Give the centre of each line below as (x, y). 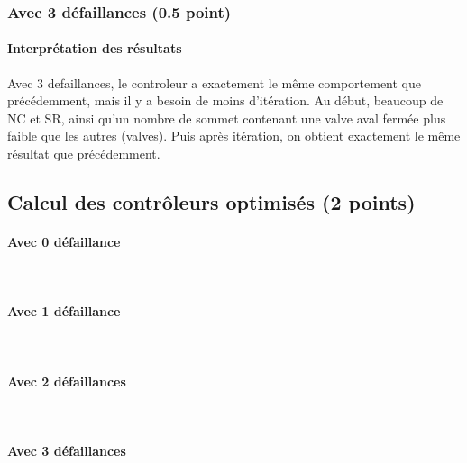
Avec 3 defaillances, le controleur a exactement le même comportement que (214, 82)
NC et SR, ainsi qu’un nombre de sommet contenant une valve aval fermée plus (227, 118)
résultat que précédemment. (84, 154)
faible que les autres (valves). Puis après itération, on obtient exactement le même (234, 136)
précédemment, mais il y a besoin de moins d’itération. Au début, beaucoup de (225, 100)
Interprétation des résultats (95, 48)
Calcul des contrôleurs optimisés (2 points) (211, 202)
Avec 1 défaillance (64, 311)
